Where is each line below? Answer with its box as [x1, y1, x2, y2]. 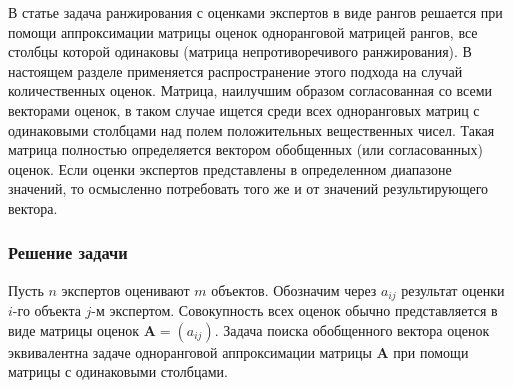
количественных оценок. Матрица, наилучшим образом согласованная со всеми [8, 80, 493, 101]
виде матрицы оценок [8, 319, 140, 340]
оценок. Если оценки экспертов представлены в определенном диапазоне [8, 158, 452, 179]
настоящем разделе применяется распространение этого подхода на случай [8, 60, 463, 81]
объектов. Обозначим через [211, 279, 377, 300]
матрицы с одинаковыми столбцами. [8, 361, 228, 382]
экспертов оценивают [61, 279, 190, 300]
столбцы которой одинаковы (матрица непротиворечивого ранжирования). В [8, 41, 472, 62]
